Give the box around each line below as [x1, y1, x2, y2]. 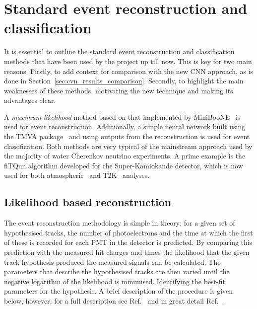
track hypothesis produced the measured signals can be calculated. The [4, 256, 221, 267]
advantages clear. [4, 95, 56, 105]
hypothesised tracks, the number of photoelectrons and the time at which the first [4, 227, 253, 237]
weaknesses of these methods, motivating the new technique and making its [4, 85, 233, 95]
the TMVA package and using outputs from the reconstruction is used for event [4, 131, 250, 142]
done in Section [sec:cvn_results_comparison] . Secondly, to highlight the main [4, 76, 244, 86]
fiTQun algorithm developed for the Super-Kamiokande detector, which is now [4, 160, 243, 170]
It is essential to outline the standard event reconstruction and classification [4, 46, 235, 57]
